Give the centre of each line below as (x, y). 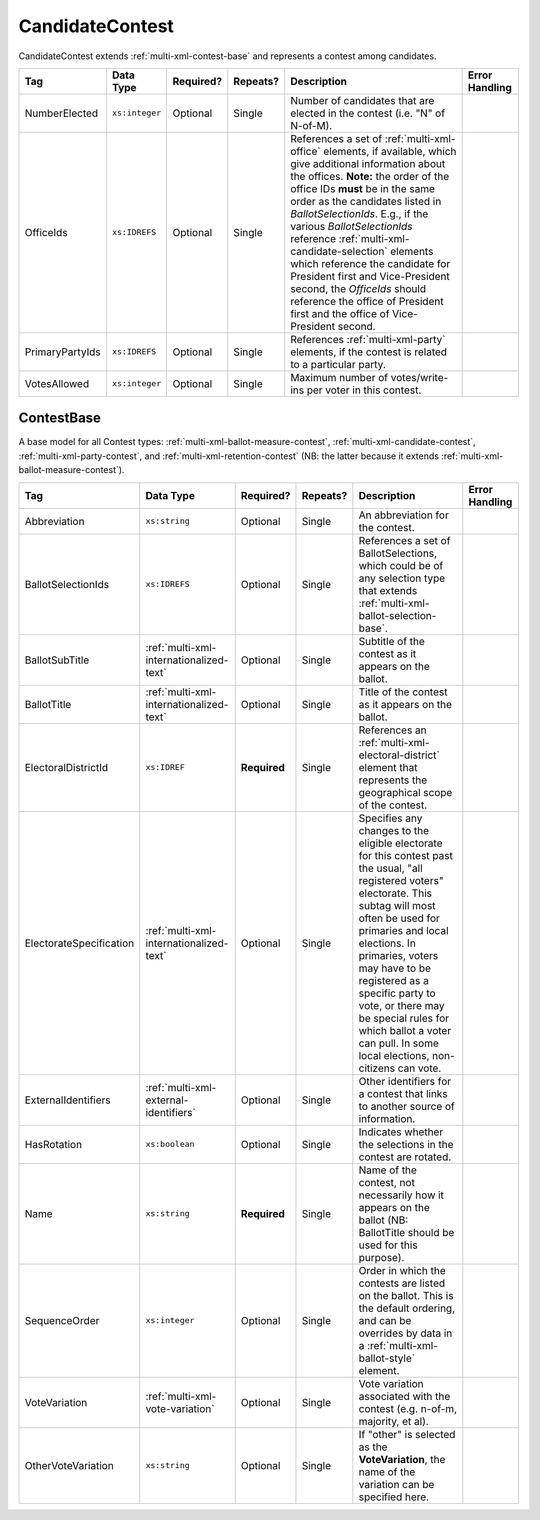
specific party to (397, 993)
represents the (393, 780)
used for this (388, 1245)
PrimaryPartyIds (62, 352)
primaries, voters (398, 955)
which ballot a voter (405, 1030)
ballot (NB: (383, 1220)
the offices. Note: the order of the (370, 176)
